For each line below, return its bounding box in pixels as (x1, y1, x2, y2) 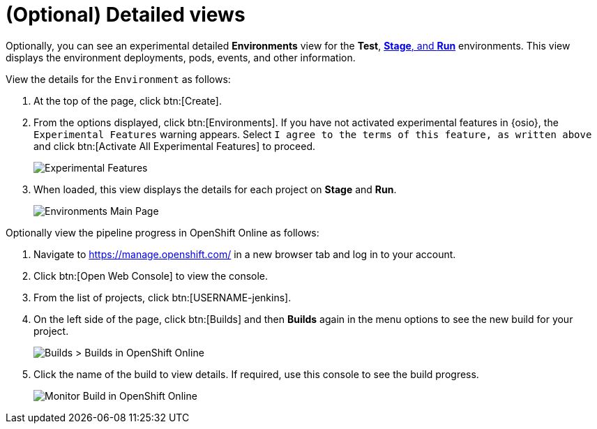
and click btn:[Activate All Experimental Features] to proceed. (33, 140, 316, 152)
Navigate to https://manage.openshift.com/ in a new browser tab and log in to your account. (33, 248, 456, 260)
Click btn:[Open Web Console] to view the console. (33, 269, 269, 282)
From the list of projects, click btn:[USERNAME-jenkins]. (33, 291, 292, 303)
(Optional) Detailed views (6, 3, 245, 27)
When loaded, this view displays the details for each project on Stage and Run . (33, 183, 397, 195)
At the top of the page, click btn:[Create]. (33, 94, 222, 107)
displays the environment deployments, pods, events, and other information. (6, 51, 356, 63)
